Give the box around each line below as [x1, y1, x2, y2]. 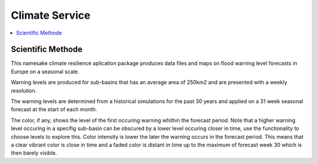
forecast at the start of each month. [11, 106, 97, 113]
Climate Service [11, 9, 91, 22]
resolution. [11, 87, 37, 94]
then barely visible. [11, 149, 57, 156]
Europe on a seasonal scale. [11, 68, 79, 75]
